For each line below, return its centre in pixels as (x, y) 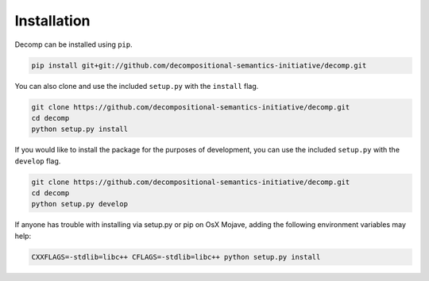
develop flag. (38, 161)
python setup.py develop (80, 204)
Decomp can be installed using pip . (73, 44)
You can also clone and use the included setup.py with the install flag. (137, 86)
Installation (52, 21)
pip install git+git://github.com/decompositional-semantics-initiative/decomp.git (199, 65)
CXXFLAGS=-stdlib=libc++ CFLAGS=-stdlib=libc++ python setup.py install (176, 257)
